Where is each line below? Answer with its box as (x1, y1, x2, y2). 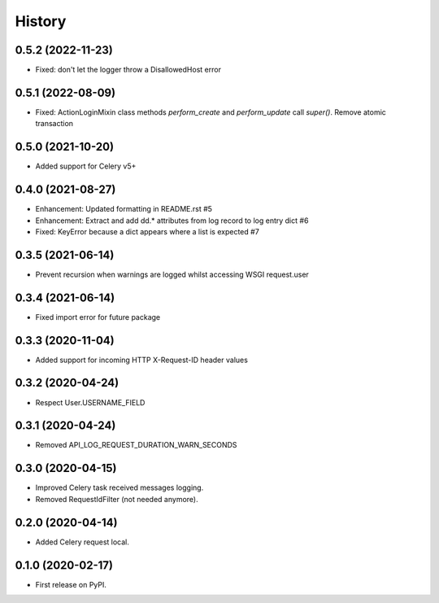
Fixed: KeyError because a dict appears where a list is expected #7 (35, 226, 259, 236)
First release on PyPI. (35, 579, 107, 589)
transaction (35, 119, 73, 129)
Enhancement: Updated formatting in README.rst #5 (35, 204, 213, 214)
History (15, 12, 67, 30)
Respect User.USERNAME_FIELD (35, 397, 146, 407)
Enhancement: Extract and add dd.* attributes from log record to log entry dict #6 (35, 216, 309, 225)
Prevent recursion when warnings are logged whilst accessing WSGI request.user (35, 269, 309, 279)
